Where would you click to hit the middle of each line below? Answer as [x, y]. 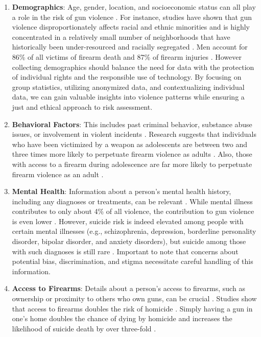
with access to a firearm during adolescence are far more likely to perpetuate [132, 164]
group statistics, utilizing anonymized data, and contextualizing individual [128, 87]
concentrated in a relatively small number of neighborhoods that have [121, 37]
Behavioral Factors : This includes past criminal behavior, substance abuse [132, 124]
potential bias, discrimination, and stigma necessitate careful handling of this [133, 261]
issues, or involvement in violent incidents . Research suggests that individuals [134, 134]
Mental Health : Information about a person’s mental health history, [122, 191]
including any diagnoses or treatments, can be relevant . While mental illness [132, 201]
